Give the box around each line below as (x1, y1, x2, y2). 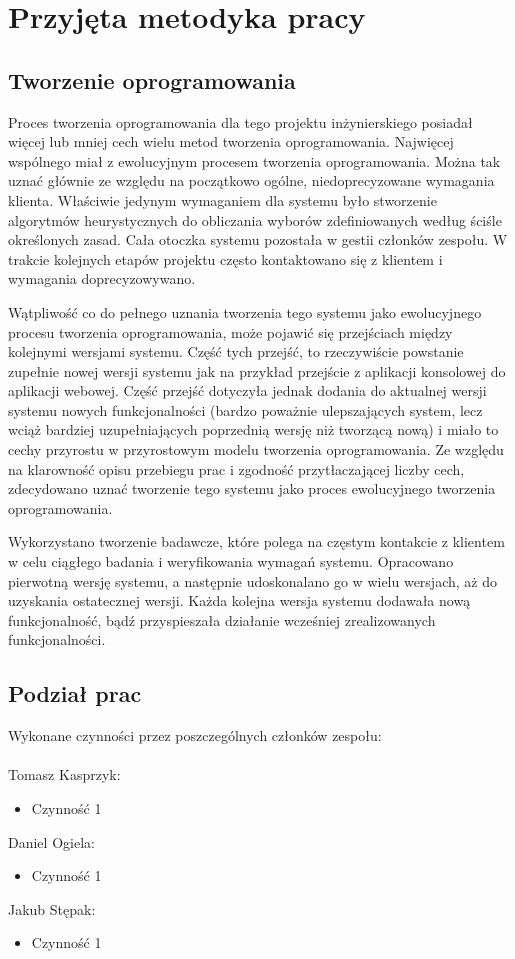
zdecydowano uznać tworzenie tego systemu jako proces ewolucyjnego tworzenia (8, 478, 496, 499)
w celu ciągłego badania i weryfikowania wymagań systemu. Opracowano (8, 551, 454, 572)
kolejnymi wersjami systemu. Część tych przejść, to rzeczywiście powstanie (8, 341, 464, 362)
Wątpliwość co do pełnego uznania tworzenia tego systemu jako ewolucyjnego (8, 301, 482, 322)
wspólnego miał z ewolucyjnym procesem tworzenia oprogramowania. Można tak (8, 150, 501, 171)
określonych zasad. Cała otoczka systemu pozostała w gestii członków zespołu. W (8, 229, 508, 250)
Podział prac (8, 678, 142, 709)
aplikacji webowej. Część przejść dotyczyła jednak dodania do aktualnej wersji (8, 380, 487, 401)
